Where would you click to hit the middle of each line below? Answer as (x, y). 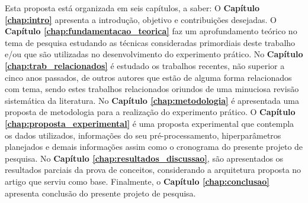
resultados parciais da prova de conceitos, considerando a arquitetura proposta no (153, 170)
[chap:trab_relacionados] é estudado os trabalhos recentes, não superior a (145, 65)
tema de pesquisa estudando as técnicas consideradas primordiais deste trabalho (150, 42)
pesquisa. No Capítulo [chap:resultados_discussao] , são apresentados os (144, 158)
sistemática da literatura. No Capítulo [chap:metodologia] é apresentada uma (152, 100)
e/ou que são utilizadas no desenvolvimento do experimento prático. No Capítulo (154, 54)
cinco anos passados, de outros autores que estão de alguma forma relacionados (148, 77)
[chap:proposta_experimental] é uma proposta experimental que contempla (150, 123)
